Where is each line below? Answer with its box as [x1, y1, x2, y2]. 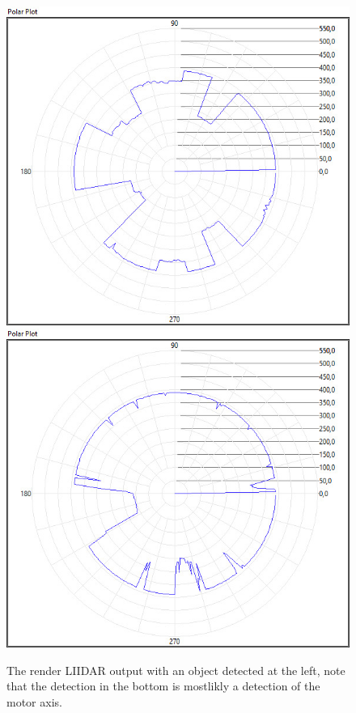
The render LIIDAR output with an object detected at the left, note [6, 661, 345, 678]
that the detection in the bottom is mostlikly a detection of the [6, 677, 320, 694]
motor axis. [6, 693, 62, 710]
